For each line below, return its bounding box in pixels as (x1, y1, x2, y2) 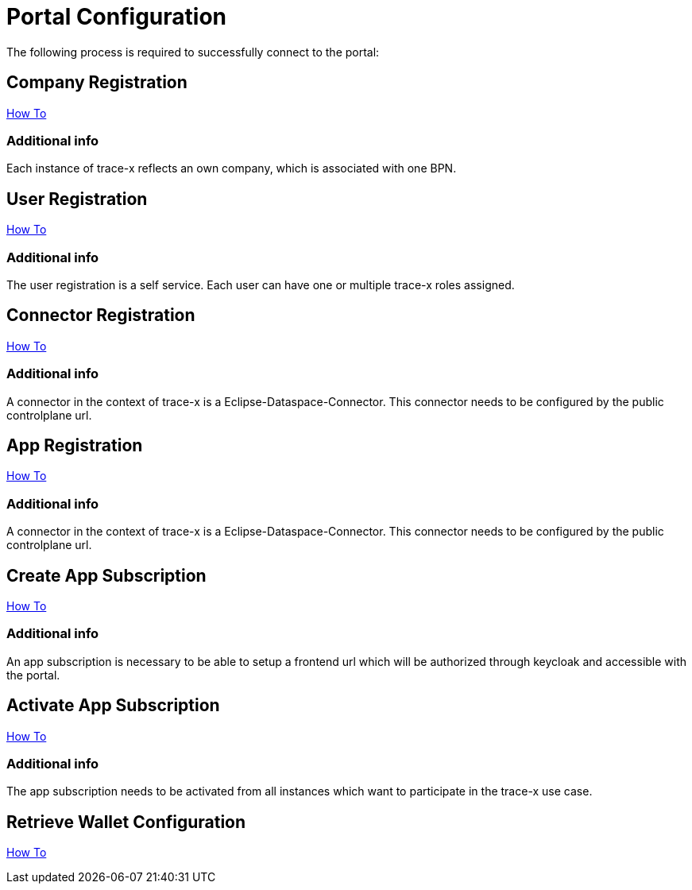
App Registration (6, 435, 143, 455)
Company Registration (6, 72, 187, 93)
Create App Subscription (6, 565, 207, 586)
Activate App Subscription (6, 695, 220, 716)
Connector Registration (6, 305, 195, 326)
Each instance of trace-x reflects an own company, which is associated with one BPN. (6, 161, 457, 176)
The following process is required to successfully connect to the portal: (6, 44, 380, 59)
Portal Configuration (6, 3, 227, 30)
